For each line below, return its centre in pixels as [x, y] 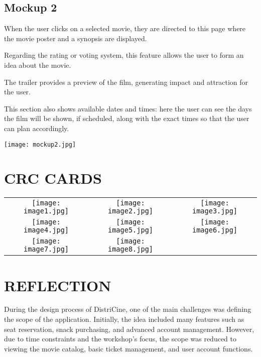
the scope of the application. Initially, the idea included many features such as [124, 319]
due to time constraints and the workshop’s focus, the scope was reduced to [120, 339]
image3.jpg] [215, 211]
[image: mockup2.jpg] [40, 144]
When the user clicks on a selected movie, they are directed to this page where [125, 28]
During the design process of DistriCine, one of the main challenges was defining [128, 309]
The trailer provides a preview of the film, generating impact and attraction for [126, 82]
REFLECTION [58, 285]
